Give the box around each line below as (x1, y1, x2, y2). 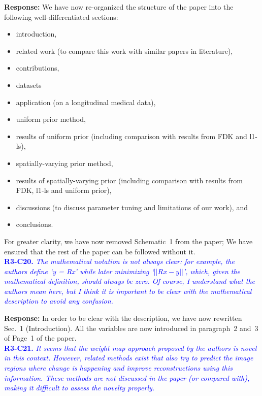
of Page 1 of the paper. (4, 333, 77, 343)
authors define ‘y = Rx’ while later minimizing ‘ (4, 266, 154, 276)
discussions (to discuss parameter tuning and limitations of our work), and (16, 202, 248, 212)
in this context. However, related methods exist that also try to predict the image (4, 352, 253, 363)
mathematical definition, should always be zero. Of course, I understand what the (4, 276, 255, 286)
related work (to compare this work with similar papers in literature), (16, 45, 233, 56)
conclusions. (16, 219, 53, 229)
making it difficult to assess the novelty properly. (4, 382, 155, 393)
